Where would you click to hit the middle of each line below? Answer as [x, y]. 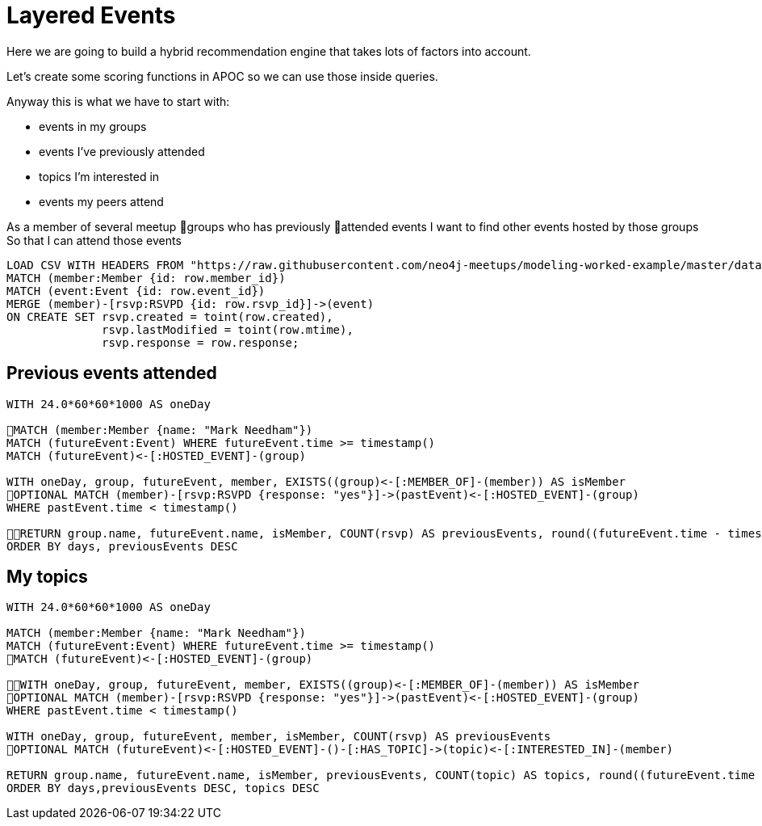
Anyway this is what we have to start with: [118, 101]
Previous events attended [112, 373]
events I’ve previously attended [122, 151]
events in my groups [93, 126]
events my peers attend [101, 201]
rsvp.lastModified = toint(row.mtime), [228, 329]
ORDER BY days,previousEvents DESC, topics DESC [163, 788]
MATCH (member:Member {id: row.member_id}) [146, 278]
